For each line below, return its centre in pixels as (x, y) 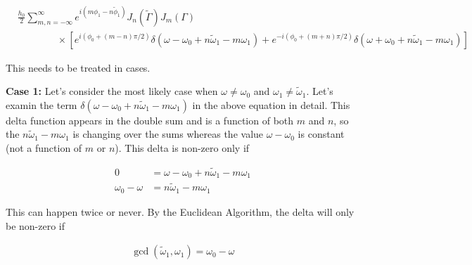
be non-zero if (36, 225)
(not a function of (44, 147)
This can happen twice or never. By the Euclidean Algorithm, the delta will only (180, 211)
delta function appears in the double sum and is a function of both (150, 120)
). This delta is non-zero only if (182, 147)
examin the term (42, 104)
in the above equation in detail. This (271, 104)
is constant (321, 134)
